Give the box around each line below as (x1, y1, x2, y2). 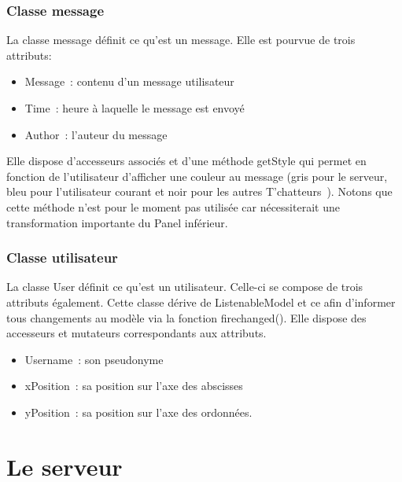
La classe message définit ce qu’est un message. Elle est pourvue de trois (6, 31, 356, 48)
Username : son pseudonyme (24, 351, 164, 367)
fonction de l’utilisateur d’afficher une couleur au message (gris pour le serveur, (6, 167, 388, 184)
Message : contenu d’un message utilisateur (24, 73, 234, 90)
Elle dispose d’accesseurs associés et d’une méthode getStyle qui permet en (6, 153, 367, 169)
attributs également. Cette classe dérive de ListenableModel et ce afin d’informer (6, 293, 396, 310)
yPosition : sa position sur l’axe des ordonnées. (24, 403, 253, 420)
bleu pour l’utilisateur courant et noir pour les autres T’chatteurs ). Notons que (6, 183, 393, 200)
